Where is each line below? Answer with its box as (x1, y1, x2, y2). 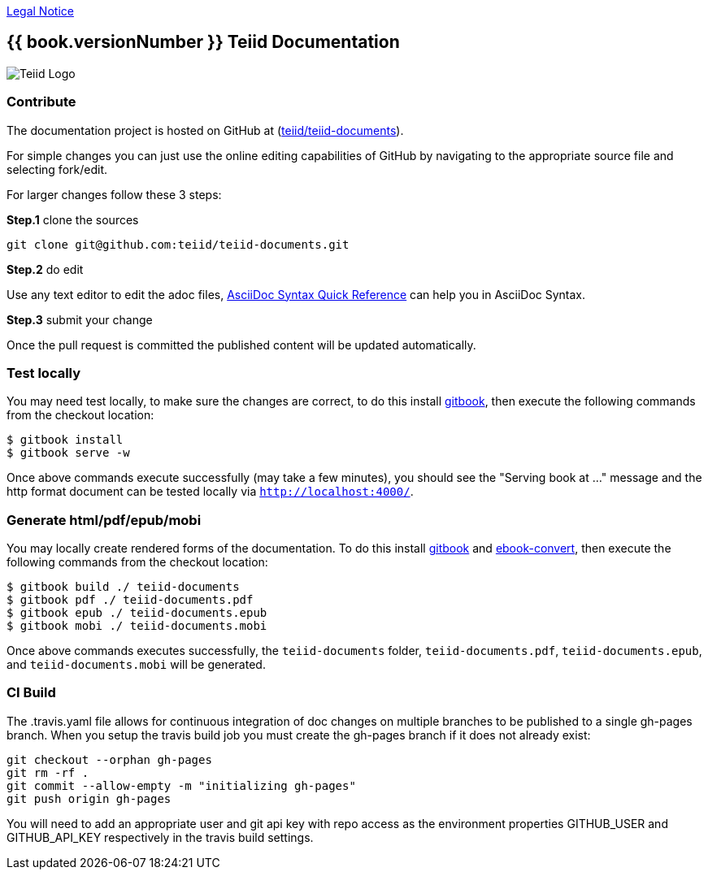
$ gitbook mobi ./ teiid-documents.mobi (7, 619, 267, 633)
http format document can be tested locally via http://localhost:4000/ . (7, 484, 414, 499)
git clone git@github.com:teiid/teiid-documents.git (7, 237, 350, 251)
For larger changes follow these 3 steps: (7, 187, 222, 202)
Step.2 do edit (7, 262, 84, 276)
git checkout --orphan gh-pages (7, 752, 212, 766)
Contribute (7, 93, 76, 111)
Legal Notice (7, 4, 74, 18)
